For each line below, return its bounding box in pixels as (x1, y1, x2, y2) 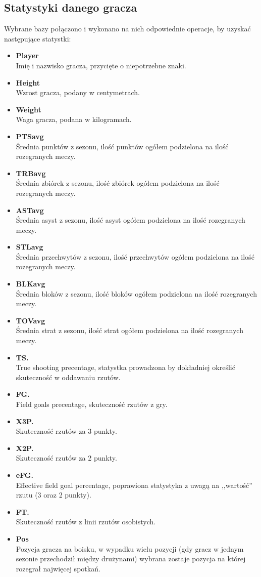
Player (16, 50, 39, 61)
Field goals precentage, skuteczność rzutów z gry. (16, 399, 168, 409)
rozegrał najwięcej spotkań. (16, 563, 100, 573)
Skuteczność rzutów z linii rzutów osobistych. (16, 516, 156, 527)
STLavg (16, 241, 43, 252)
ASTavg (16, 204, 44, 215)
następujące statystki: (4, 33, 71, 44)
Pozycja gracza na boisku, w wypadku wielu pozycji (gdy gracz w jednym (16, 543, 244, 554)
